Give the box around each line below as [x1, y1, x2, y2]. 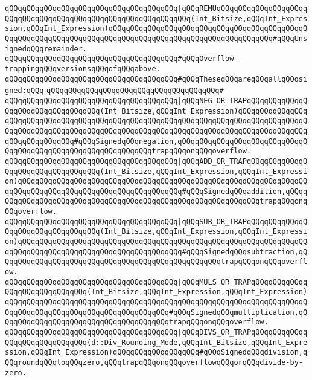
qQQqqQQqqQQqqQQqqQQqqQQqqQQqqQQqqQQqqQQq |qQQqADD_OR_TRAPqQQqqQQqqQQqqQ [5, 156, 308, 166]
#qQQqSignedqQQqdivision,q [199, 348, 308, 357]
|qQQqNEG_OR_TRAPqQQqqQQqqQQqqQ [177, 96, 308, 105]
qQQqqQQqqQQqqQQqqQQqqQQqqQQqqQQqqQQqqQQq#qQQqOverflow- [5, 54, 238, 63]
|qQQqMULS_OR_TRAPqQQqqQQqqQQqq [177, 277, 308, 286]
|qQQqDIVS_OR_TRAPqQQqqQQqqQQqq [177, 328, 308, 337]
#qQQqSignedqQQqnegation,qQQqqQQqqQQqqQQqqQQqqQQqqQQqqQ [74, 137, 308, 146]
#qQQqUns [272, 34, 308, 43]
